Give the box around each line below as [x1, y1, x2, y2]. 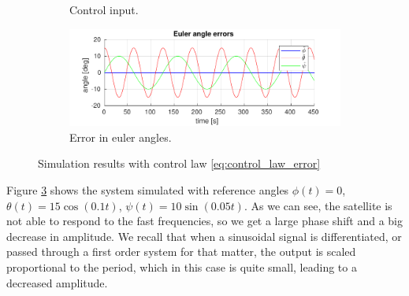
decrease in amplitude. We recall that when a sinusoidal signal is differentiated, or [6, 228, 402, 244]
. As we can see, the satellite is [244, 197, 392, 213]
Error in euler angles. [69, 128, 172, 145]
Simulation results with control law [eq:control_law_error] [38, 155, 321, 172]
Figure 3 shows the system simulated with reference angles [6, 182, 289, 198]
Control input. [69, 2, 139, 17]
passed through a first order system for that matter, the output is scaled [6, 243, 356, 260]
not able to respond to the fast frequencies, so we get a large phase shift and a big [6, 213, 403, 229]
